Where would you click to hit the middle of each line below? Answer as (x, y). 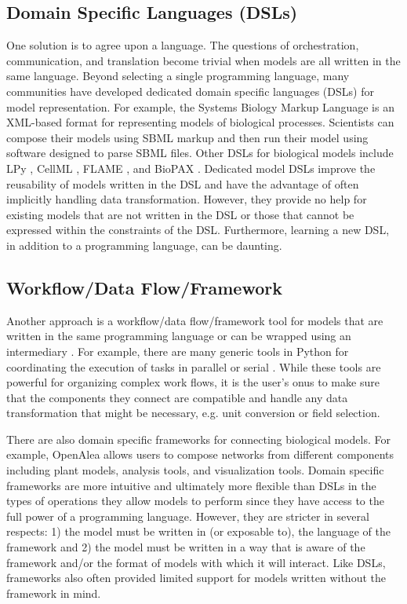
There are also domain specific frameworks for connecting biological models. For (198, 439)
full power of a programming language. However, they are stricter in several (188, 516)
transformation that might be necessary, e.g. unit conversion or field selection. (193, 413)
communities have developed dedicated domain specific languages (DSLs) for (190, 91)
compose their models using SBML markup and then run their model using (187, 137)
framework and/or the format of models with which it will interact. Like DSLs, (196, 562)
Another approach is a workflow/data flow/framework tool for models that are (195, 320)
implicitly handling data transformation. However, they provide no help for (187, 199)
